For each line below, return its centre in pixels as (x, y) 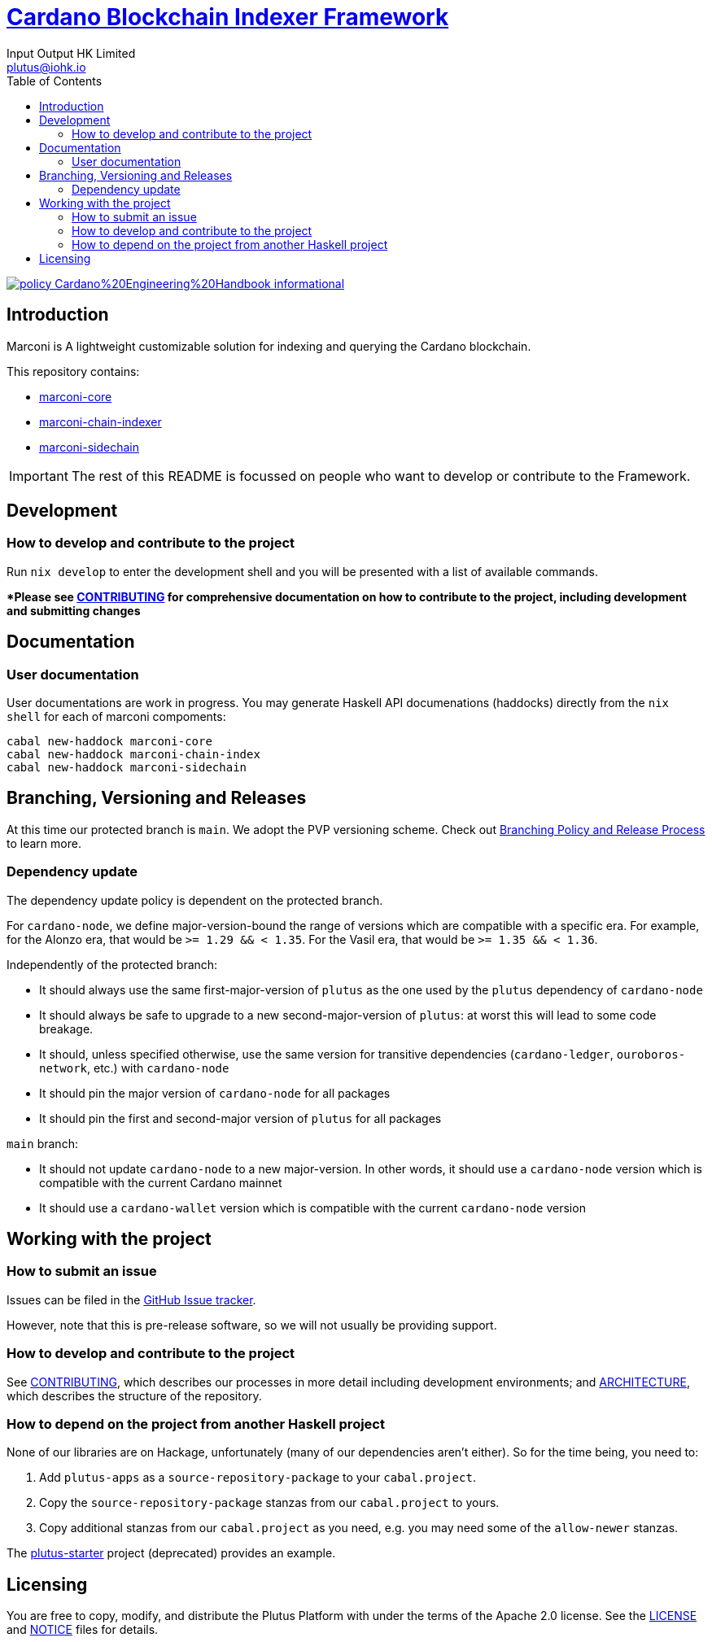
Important (39, 476)
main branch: (42, 1143)
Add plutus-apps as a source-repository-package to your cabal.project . (258, 1478)
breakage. (66, 1028)
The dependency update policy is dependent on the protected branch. (195, 900)
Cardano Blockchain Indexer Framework (228, 17)
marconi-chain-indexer (100, 421)
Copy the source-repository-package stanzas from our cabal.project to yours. (269, 1503)
